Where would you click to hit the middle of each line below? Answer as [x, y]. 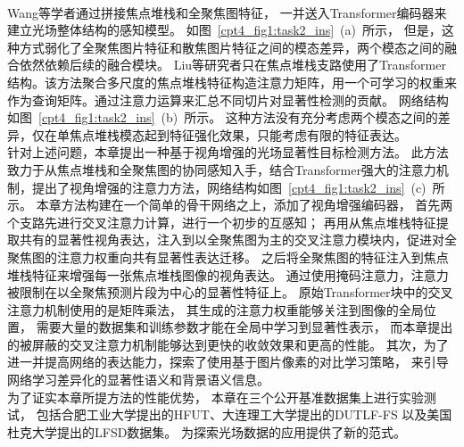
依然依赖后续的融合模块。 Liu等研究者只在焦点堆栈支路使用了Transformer [232, 65]
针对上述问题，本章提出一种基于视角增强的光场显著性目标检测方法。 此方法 [228, 152]
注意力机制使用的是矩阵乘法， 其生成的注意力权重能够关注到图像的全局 [215, 309]
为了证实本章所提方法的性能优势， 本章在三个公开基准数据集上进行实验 [215, 397]
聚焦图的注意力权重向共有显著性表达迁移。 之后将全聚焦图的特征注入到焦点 [228, 257]
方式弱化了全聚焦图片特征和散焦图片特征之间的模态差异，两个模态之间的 [232, 47]
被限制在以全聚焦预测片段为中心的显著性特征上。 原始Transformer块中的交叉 [230, 292]
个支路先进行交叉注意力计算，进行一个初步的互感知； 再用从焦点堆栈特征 [222, 222]
